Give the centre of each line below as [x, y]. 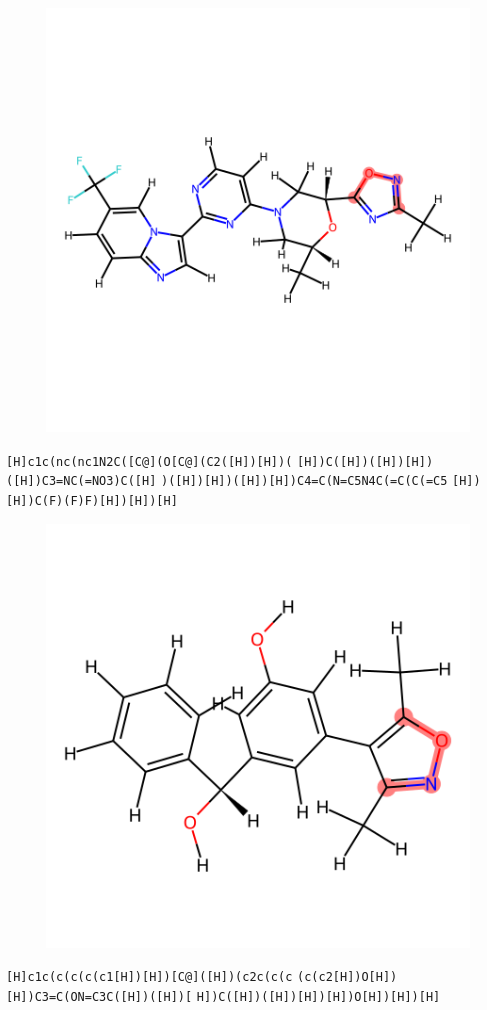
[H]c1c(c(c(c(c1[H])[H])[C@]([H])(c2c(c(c [149, 977]
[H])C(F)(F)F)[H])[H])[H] [92, 500]
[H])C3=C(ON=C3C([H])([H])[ [99, 996]
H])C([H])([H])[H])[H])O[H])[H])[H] [318, 996]
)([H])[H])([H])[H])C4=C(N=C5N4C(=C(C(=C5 [304, 481]
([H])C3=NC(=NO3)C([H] [81, 481]
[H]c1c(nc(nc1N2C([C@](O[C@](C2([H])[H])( [149, 461]
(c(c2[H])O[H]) [347, 977]
